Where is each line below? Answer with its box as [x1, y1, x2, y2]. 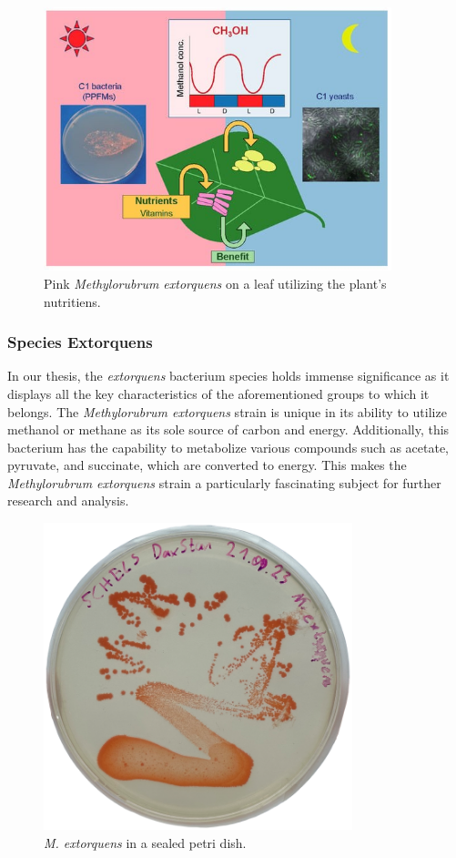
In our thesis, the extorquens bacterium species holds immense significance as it [7, 366, 450, 385]
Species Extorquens [7, 331, 153, 353]
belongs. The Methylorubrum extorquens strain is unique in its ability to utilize [7, 402, 447, 421]
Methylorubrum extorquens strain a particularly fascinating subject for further [7, 473, 441, 492]
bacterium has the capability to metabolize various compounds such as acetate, [7, 437, 449, 456]
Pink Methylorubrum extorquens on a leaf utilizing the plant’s [44, 273, 387, 292]
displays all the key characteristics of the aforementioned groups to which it [7, 383, 430, 403]
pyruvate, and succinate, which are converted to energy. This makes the [7, 455, 407, 475]
